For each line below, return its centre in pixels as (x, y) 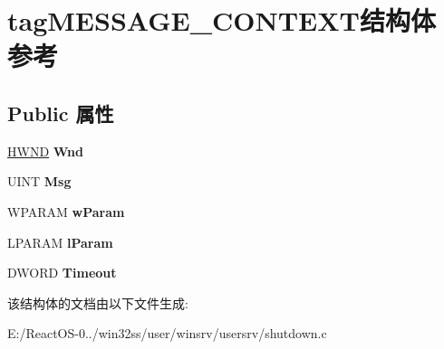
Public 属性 (61, 113)
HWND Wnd (45, 151)
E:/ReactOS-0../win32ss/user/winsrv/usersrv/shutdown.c (167, 333)
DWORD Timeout (62, 273)
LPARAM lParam (60, 242)
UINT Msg (39, 181)
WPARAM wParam (66, 211)
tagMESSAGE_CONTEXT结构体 (222, 20)
